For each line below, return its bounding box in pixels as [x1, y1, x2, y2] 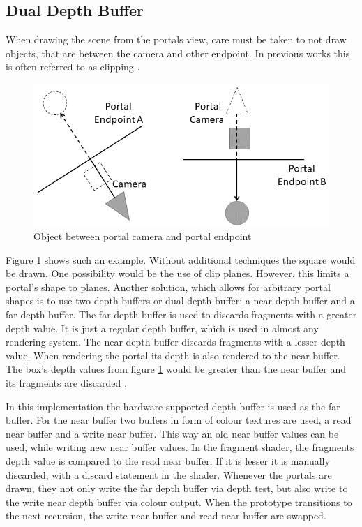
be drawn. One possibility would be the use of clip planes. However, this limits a [6, 266, 349, 281]
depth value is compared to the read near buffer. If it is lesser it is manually [6, 454, 330, 468]
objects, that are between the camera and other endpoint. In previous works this [6, 45, 350, 60]
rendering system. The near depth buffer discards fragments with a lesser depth [6, 334, 345, 349]
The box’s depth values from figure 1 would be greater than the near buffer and [6, 362, 347, 376]
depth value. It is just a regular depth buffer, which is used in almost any [6, 320, 319, 335]
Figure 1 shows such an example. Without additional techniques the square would [6, 252, 356, 267]
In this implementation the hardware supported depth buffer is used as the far [6, 399, 340, 413]
